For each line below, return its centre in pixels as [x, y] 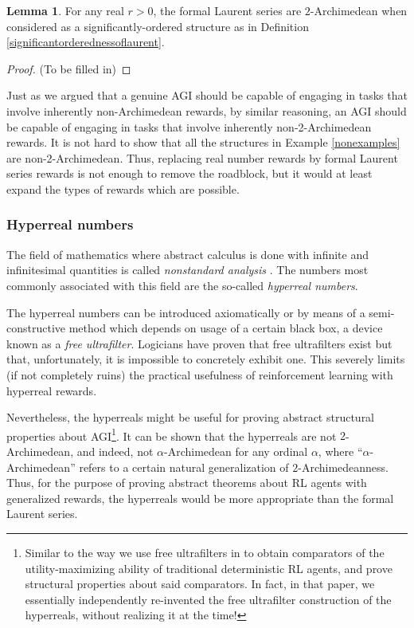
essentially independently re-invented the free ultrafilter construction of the [208, 599]
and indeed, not [115, 451]
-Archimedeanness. [344, 467]
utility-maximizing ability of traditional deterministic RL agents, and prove [209, 568]
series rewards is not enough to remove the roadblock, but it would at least [189, 173]
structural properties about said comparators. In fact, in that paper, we [200, 584]
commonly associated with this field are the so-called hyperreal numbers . [182, 285]
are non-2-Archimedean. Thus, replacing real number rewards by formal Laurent [202, 157]
